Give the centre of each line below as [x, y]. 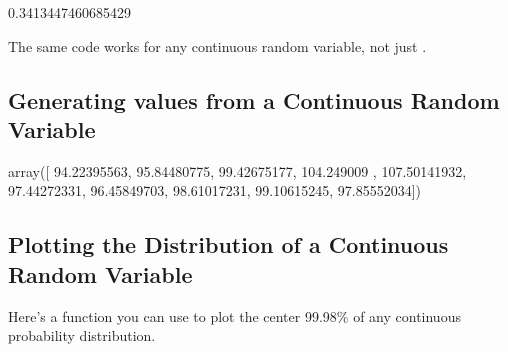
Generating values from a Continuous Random [254, 99]
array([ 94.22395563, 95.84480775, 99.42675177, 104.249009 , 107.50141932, [237, 170]
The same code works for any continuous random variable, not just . [217, 45]
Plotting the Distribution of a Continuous [228, 244]
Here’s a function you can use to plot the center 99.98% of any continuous [234, 315]
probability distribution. [82, 335]
